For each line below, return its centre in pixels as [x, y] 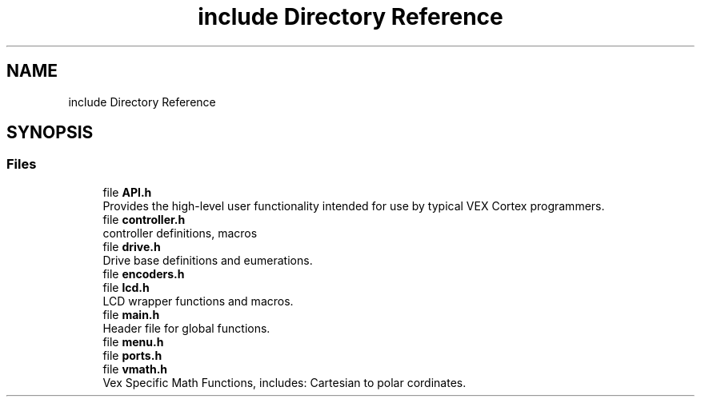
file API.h [127, 192]
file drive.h [132, 246]
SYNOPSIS [50, 133]
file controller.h [144, 219]
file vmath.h [135, 369]
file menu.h [133, 341]
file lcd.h [126, 287]
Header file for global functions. [186, 328]
